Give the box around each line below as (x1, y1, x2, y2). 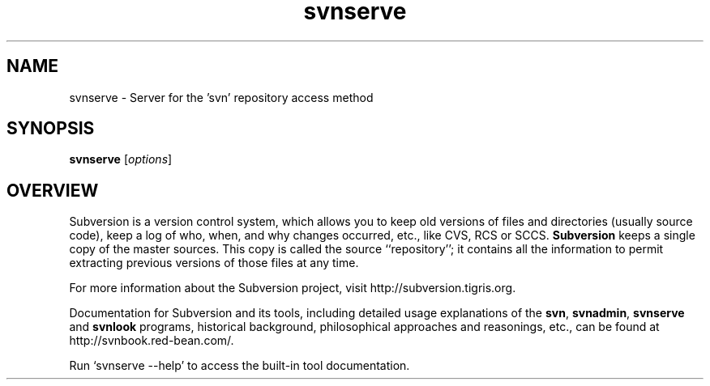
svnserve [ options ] (69, 152, 173, 167)
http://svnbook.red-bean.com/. (69, 333, 234, 348)
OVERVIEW (6, 180, 99, 201)
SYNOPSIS (6, 118, 95, 139)
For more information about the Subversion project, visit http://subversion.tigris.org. (69, 281, 516, 295)
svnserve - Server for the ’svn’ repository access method (69, 90, 374, 104)
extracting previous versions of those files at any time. (69, 256, 359, 270)
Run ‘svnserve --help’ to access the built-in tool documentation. (69, 358, 410, 373)
